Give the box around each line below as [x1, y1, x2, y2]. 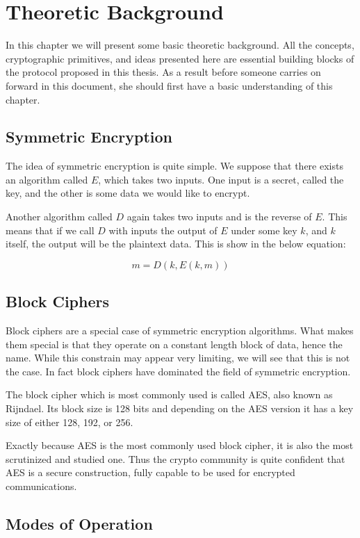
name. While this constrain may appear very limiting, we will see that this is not [6, 350, 350, 365]
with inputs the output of [108, 222, 218, 237]
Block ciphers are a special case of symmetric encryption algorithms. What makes [6, 323, 354, 338]
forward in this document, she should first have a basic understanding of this [6, 78, 333, 92]
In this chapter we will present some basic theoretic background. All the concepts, [6, 38, 354, 52]
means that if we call [6, 222, 95, 237]
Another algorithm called [6, 209, 113, 224]
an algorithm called [6, 172, 88, 186]
